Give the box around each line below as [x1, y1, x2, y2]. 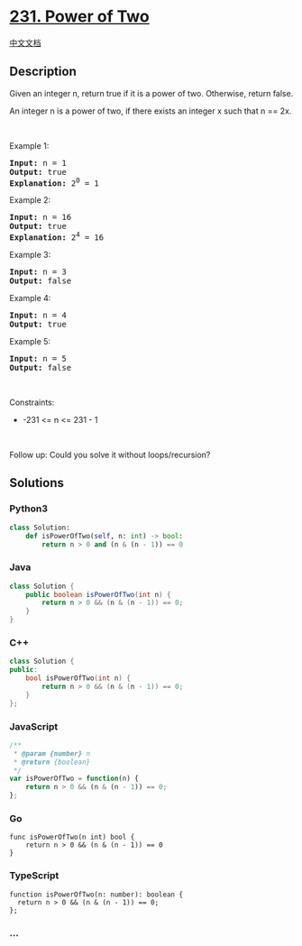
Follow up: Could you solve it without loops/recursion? [9, 449, 211, 461]
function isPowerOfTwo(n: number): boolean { [9, 890, 183, 899]
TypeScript [9, 869, 59, 882]
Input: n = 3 [9, 267, 68, 277]
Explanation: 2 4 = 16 [9, 230, 105, 243]
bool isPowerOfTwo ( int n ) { [25, 674, 131, 683]
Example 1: [9, 140, 50, 151]
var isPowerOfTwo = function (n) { [9, 774, 140, 784]
